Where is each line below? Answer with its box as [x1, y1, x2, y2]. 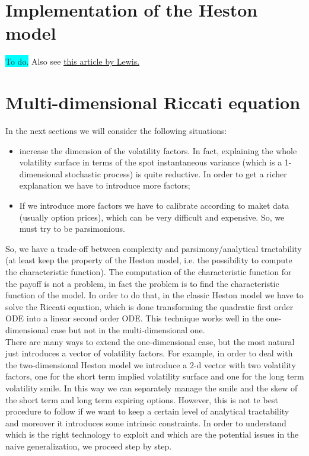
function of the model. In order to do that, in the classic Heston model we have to [5, 289, 304, 301]
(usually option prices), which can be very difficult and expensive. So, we [19, 211, 285, 223]
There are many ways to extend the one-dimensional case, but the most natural [5, 335, 295, 347]
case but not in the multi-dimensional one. [51, 323, 205, 336]
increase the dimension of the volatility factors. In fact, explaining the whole [19, 144, 297, 157]
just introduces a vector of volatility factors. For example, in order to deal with [5, 347, 293, 359]
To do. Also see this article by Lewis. [5, 55, 140, 68]
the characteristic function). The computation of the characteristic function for [5, 265, 292, 278]
